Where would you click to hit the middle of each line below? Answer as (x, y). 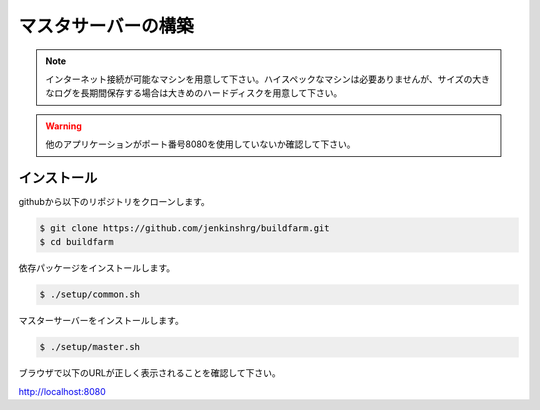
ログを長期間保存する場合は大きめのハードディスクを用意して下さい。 (198, 93)
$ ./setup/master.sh (89, 347)
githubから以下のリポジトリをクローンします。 (114, 202)
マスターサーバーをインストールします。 (101, 321)
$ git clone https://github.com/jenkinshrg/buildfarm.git (184, 228)
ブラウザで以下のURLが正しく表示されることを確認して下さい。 (149, 373)
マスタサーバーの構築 (106, 26)
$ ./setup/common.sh (89, 294)
